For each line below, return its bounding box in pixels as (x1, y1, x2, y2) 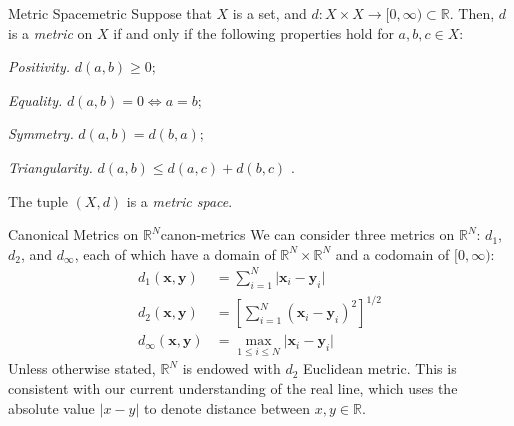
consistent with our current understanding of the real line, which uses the (8, 378, 458, 399)
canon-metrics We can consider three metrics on (160, 224, 455, 245)
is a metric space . (126, 190, 233, 211)
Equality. (8, 89, 63, 110)
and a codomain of (335, 243, 450, 264)
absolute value (8, 397, 95, 418)
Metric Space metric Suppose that (8, 3, 212, 23)
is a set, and (232, 3, 307, 23)
